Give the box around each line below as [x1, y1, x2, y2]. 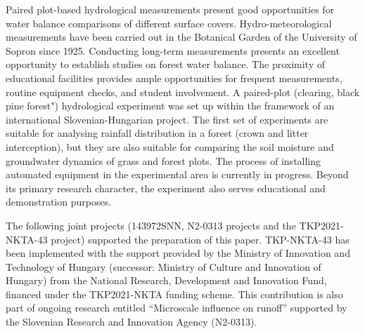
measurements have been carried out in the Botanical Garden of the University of [6, 29, 357, 44]
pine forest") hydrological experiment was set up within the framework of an [6, 98, 335, 113]
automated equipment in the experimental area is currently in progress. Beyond [6, 167, 349, 182]
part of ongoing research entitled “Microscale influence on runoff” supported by [6, 300, 347, 315]
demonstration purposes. [6, 194, 112, 209]
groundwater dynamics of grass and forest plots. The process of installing [6, 153, 321, 168]
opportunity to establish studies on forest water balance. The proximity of [6, 57, 326, 72]
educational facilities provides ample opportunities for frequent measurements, [6, 70, 342, 85]
